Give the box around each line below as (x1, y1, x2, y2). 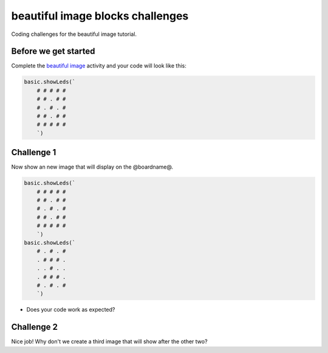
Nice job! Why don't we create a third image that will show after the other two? (11, 338, 208, 345)
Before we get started (11, 46, 95, 57)
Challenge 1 (11, 147, 56, 158)
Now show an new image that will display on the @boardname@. (11, 163, 173, 170)
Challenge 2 (11, 322, 58, 332)
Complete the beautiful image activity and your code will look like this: (11, 62, 186, 69)
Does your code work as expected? (26, 306, 115, 313)
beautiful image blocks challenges (11, 9, 189, 23)
